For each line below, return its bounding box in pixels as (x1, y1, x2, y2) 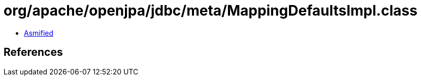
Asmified (24, 28, 54, 37)
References (4, 46, 63, 59)
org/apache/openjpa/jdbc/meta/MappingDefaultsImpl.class (4, 2, 417, 19)
